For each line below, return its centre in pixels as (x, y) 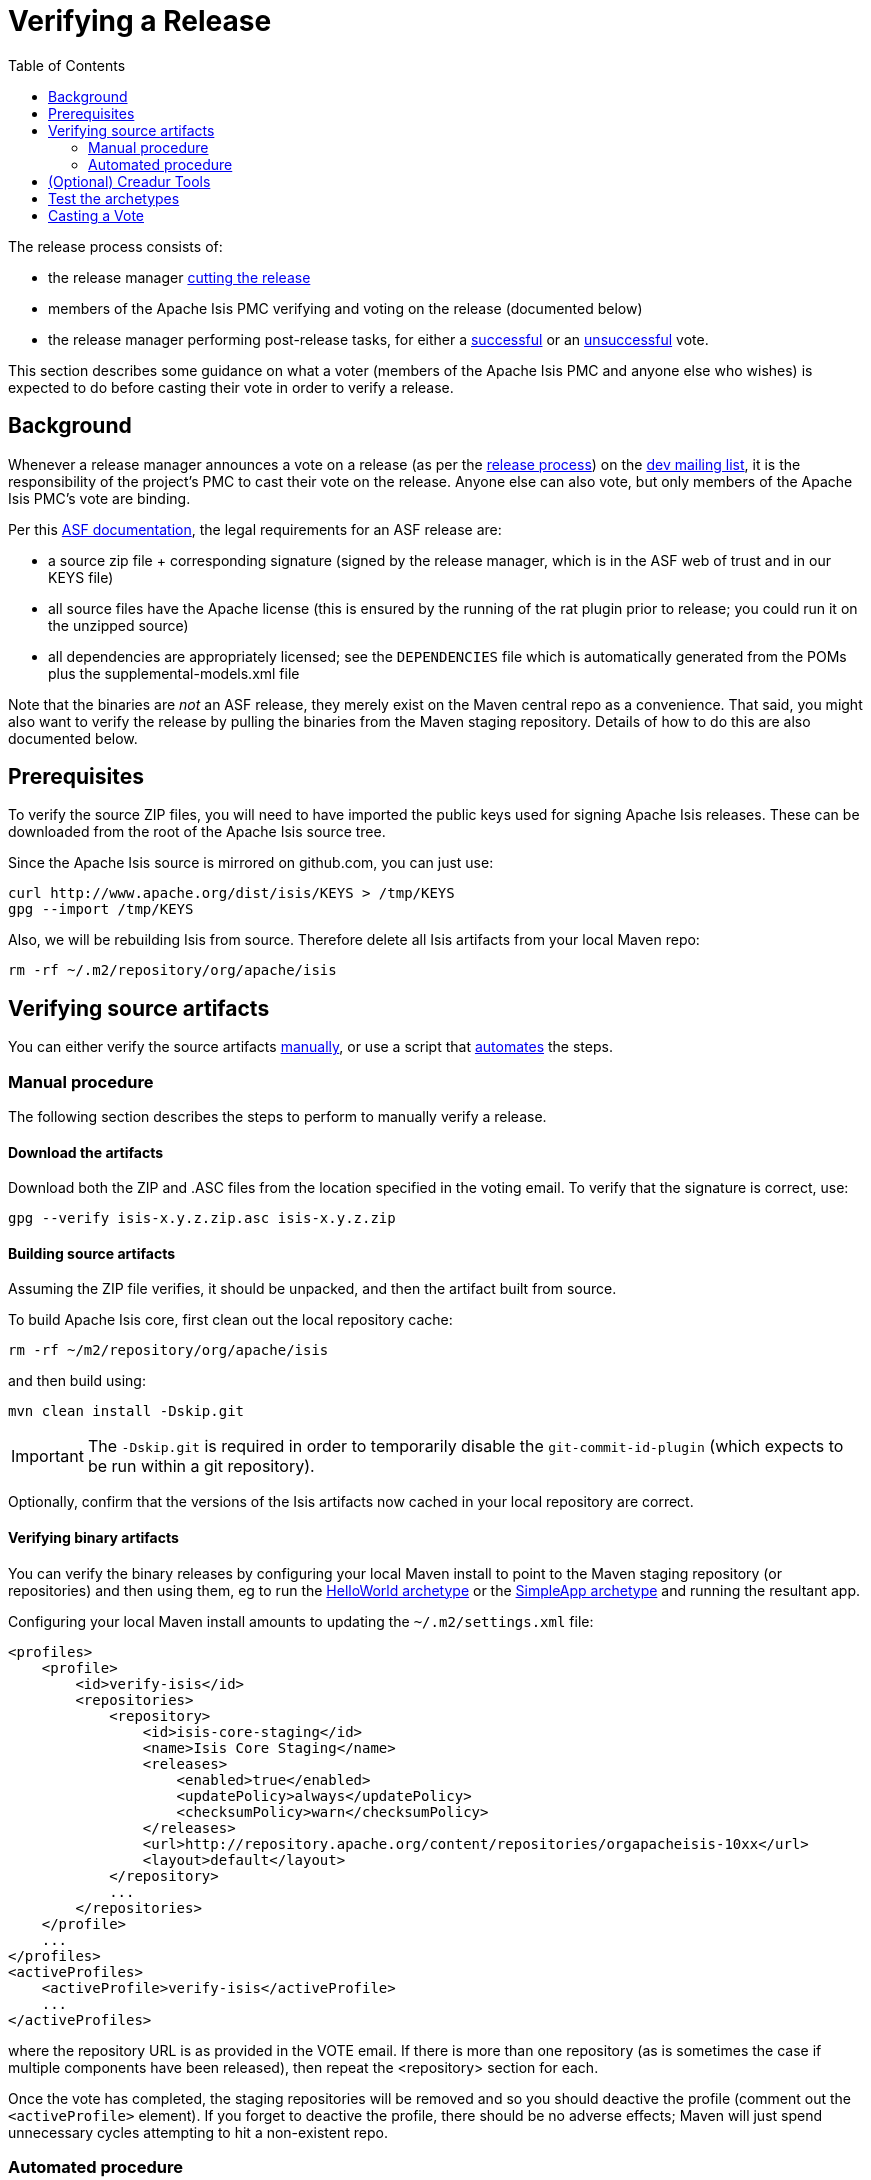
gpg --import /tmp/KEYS (101, 909)
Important (47, 1456)
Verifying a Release (140, 21)
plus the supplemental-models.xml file (174, 673)
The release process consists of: (115, 246)
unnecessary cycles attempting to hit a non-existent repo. (198, 2132)
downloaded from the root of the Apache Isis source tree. (197, 832)
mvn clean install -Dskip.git (126, 1411)
